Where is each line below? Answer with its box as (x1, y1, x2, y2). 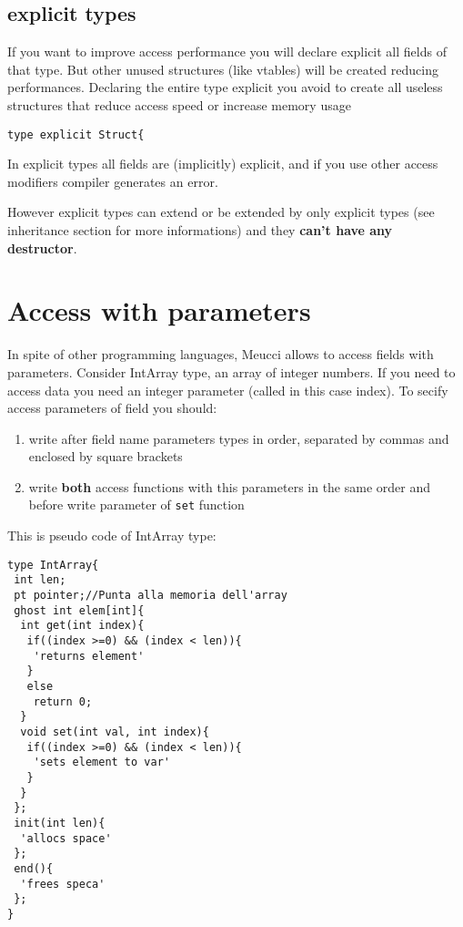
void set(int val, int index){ (20, 725, 209, 738)
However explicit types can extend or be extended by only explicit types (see (7, 202, 435, 221)
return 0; (33, 695, 93, 708)
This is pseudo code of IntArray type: (7, 526, 216, 545)
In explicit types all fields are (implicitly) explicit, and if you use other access (7, 154, 438, 173)
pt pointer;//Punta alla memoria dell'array (14, 589, 287, 603)
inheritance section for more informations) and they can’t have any (7, 221, 393, 240)
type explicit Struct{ (7, 128, 145, 141)
